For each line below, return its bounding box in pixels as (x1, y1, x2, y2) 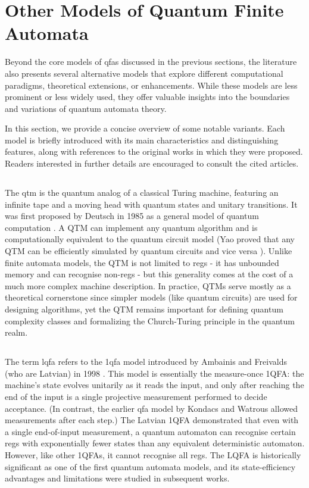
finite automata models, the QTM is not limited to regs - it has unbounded (5, 256, 279, 268)
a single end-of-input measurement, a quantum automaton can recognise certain (5, 425, 296, 437)
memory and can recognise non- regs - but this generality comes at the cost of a (5, 268, 294, 280)
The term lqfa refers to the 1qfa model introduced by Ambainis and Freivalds (5, 355, 287, 368)
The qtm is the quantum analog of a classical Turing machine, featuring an (5, 186, 279, 199)
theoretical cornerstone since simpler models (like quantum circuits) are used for (5, 291, 298, 304)
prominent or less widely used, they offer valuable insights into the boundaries (5, 90, 290, 103)
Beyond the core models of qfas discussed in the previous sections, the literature (5, 55, 297, 68)
